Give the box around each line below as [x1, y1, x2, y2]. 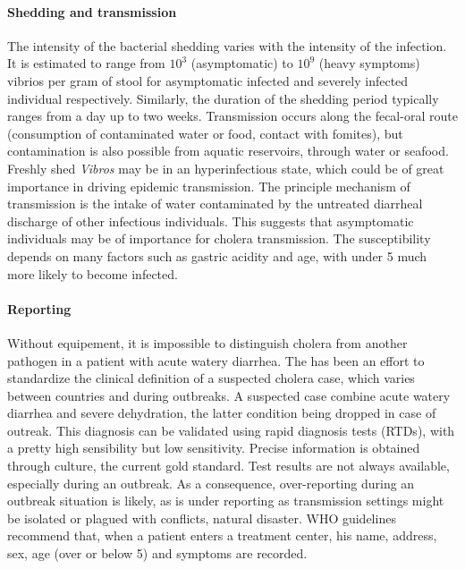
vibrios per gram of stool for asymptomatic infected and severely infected [7, 71, 409, 89]
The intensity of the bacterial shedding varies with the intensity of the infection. [7, 36, 447, 55]
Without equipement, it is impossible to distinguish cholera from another [7, 333, 408, 352]
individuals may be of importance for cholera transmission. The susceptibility [7, 229, 431, 248]
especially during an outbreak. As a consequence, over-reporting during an [7, 473, 415, 492]
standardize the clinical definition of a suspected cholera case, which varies [7, 369, 415, 387]
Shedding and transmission [7, 2, 177, 21]
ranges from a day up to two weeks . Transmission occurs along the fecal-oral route [7, 106, 458, 125]
